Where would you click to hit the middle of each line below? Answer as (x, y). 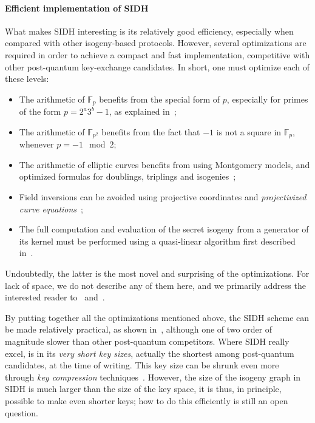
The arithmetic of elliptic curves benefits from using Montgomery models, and (164, 164)
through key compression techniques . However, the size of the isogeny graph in (153, 377)
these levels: (27, 79)
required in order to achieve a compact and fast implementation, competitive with (157, 54)
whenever (36, 144)
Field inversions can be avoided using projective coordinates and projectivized (163, 197)
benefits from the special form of (160, 99)
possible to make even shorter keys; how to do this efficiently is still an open (147, 400)
